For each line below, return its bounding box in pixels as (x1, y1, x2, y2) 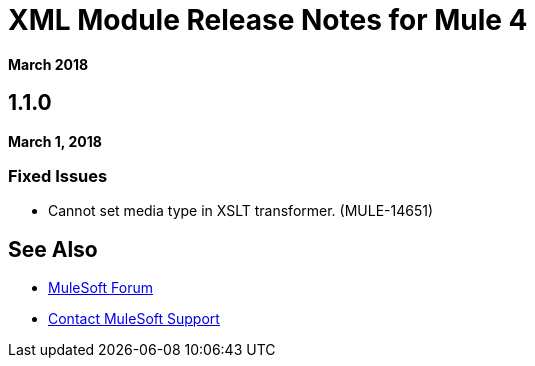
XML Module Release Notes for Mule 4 (8, 3, 528, 37)
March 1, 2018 (8, 132, 102, 150)
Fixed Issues (8, 165, 108, 186)
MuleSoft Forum (48, 279, 153, 297)
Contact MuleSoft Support (48, 310, 220, 328)
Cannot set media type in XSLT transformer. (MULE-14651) (48, 202, 434, 220)
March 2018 (8, 55, 89, 73)
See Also (8, 236, 98, 262)
